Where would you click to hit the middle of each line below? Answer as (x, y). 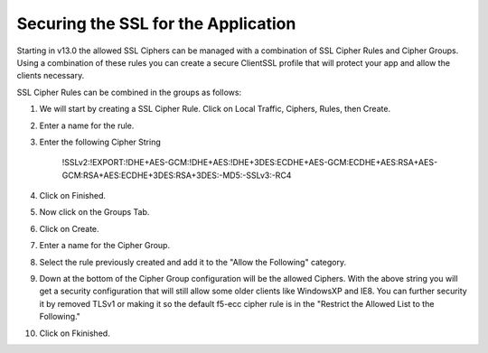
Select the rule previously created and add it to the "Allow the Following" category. (193, 262)
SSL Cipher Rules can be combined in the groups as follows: (129, 92)
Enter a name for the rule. (87, 125)
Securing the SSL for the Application (156, 23)
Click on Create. (69, 228)
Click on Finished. (72, 196)
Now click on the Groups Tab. (94, 212)
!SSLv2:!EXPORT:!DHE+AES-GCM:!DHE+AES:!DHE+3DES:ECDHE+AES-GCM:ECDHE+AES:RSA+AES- (250, 163)
